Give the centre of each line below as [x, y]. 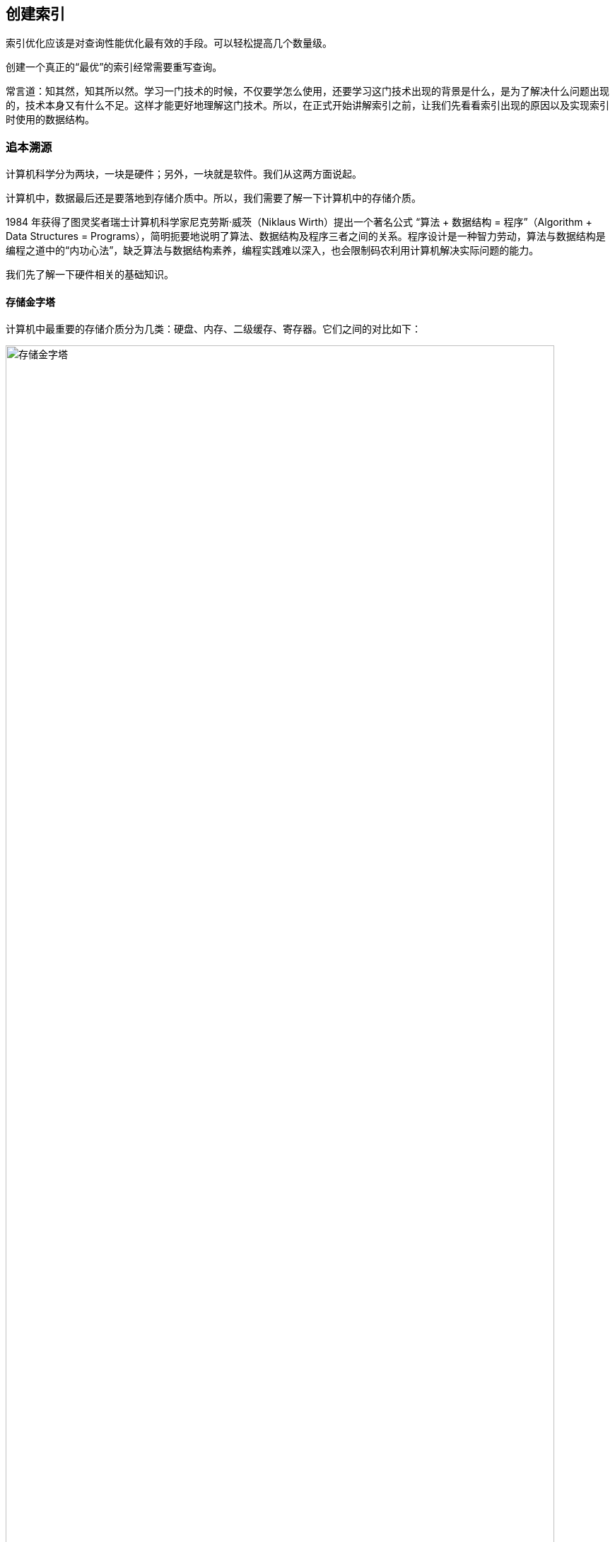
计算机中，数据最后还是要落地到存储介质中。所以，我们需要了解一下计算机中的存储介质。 [213, 198]
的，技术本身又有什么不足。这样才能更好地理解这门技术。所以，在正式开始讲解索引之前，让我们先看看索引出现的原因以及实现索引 [307, 105]
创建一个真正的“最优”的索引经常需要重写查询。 [114, 67]
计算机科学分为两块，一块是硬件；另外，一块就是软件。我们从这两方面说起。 [184, 174]
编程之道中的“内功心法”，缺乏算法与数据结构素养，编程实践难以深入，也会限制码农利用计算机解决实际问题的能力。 [273, 251]
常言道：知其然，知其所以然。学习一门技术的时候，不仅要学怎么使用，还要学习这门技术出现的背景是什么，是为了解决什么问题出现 [307, 91]
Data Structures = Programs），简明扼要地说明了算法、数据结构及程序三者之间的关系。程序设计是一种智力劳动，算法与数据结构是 [306, 236]
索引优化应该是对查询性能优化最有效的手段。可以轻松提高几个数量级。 [169, 43]
